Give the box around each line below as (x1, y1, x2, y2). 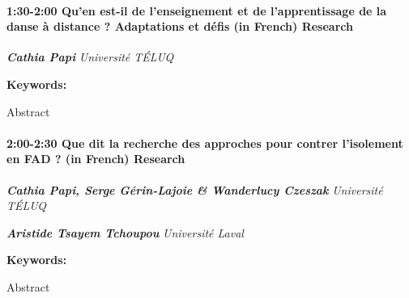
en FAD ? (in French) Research (6, 150, 185, 167)
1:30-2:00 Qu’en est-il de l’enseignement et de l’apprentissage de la (6, 2, 387, 19)
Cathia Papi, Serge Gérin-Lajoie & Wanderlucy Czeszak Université (6, 181, 383, 198)
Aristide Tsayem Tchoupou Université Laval (6, 224, 244, 241)
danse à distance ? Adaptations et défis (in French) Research (6, 18, 353, 35)
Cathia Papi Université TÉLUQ (6, 48, 174, 65)
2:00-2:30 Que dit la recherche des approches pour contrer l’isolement (6, 134, 403, 151)
